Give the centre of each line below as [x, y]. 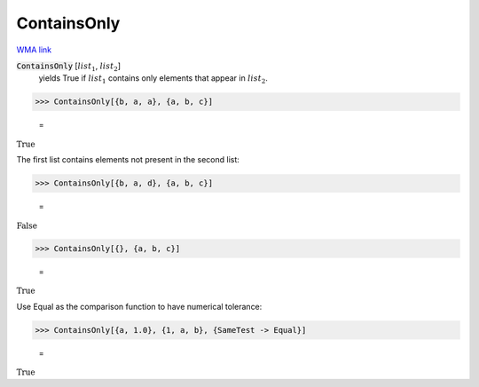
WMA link [34, 50]
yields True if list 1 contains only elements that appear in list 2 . [153, 79]
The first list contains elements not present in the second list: [128, 160]
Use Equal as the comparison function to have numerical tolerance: [139, 306]
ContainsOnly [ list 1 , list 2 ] [69, 67]
